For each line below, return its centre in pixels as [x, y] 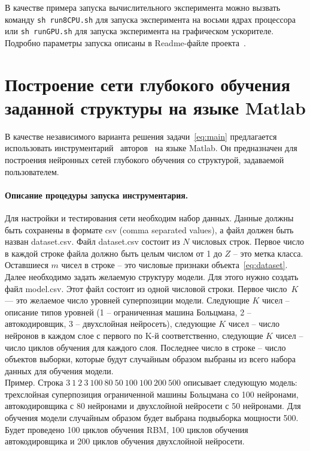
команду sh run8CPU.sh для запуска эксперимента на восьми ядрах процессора [150, 19]
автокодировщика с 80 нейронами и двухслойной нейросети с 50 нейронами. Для [153, 406]
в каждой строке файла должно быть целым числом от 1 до [113, 253]
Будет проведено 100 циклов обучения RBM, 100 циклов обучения [127, 429]
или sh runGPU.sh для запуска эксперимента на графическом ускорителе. [139, 31]
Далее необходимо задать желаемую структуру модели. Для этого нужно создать [152, 276]
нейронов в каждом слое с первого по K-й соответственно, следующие [134, 335]
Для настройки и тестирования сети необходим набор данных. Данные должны [149, 217]
